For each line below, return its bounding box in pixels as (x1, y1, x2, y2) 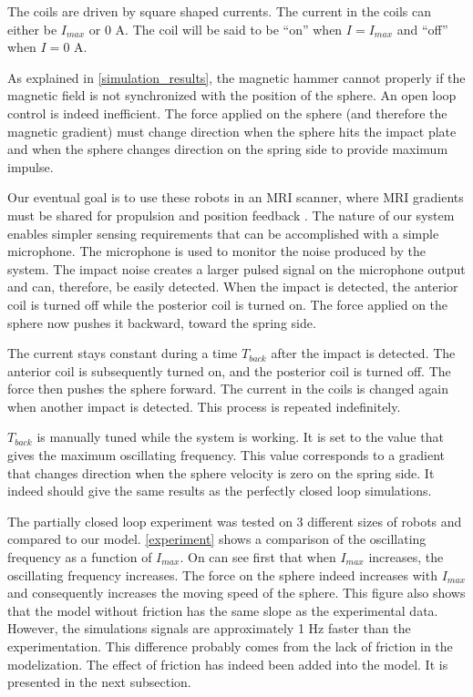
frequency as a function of (7, 548, 152, 567)
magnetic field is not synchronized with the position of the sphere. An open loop (7, 86, 457, 105)
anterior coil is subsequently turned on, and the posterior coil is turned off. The (7, 361, 451, 380)
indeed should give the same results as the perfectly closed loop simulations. (7, 481, 432, 500)
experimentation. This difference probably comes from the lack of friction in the (7, 637, 453, 655)
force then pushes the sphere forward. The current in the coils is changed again (7, 379, 448, 398)
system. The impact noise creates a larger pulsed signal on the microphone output (7, 259, 466, 278)
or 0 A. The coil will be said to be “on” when (88, 19, 343, 38)
